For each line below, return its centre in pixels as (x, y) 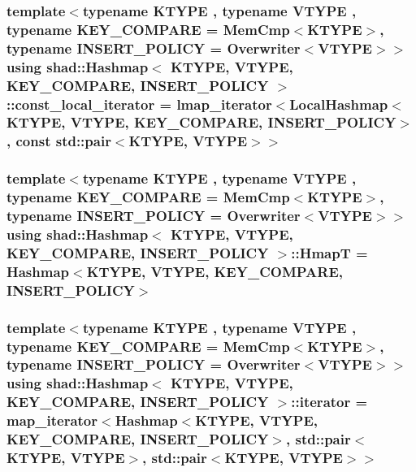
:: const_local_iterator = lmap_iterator (139, 104)
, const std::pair (59, 141)
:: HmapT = (329, 252)
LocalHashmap (339, 104)
